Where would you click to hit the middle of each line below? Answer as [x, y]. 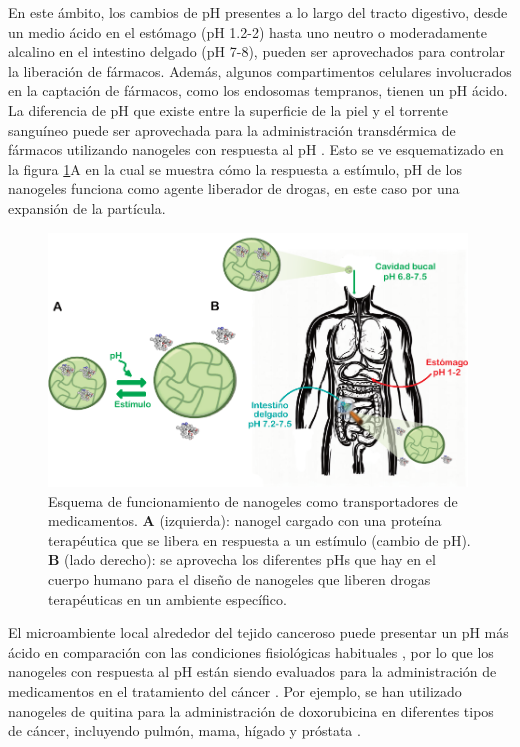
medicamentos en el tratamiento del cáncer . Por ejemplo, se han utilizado [235, 690]
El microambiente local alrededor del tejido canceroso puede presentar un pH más [258, 632]
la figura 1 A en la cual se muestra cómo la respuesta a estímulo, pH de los [235, 168]
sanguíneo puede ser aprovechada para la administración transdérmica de [232, 129]
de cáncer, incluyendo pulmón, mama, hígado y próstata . [184, 730]
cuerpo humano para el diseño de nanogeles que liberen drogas [239, 578]
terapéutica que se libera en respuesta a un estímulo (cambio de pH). [259, 539]
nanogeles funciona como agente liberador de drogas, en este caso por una [234, 188]
